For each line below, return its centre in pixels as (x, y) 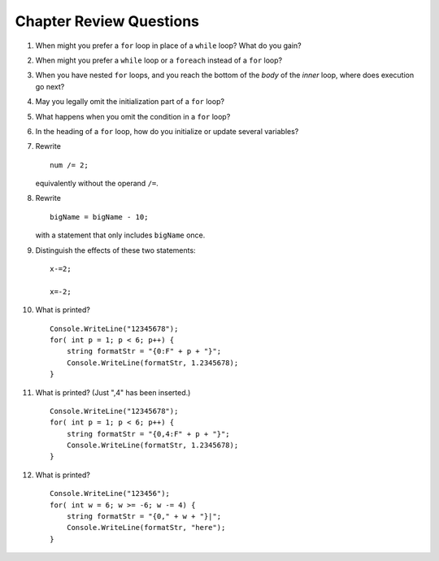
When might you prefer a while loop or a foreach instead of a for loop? (159, 60)
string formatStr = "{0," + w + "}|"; (144, 517)
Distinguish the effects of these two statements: (115, 250)
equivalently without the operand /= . (97, 184)
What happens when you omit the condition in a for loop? (133, 116)
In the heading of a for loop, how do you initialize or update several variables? (167, 131)
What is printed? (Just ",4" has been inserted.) (113, 392)
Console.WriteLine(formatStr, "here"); (146, 528)
